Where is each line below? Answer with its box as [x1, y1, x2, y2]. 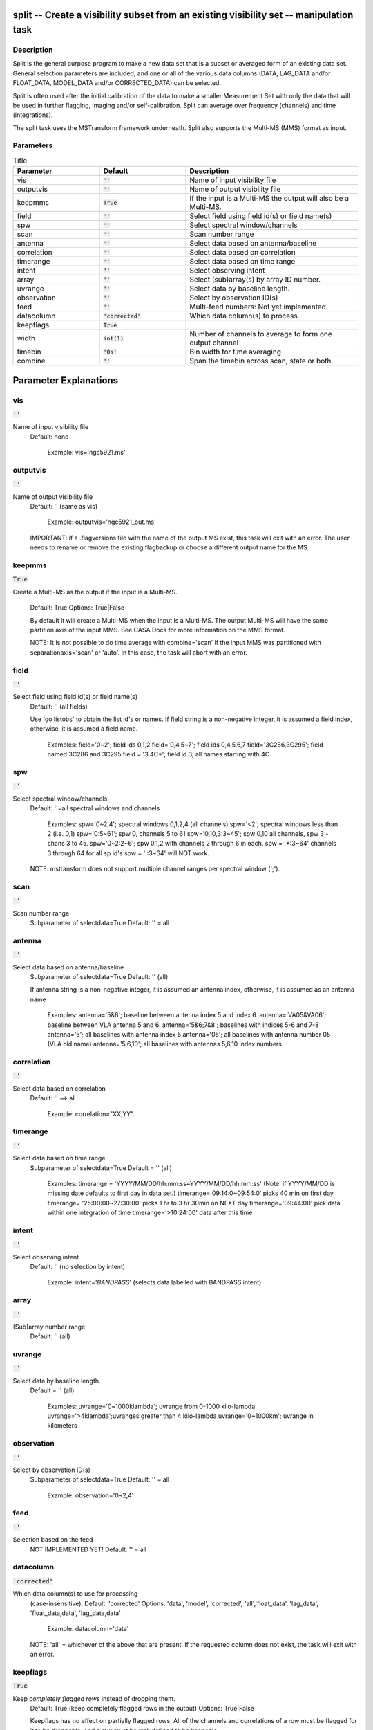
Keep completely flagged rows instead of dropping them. [12, 1694, 175, 1702]
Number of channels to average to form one [189, 329, 333, 339]
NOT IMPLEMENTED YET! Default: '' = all [30, 1545, 147, 1554]
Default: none [30, 432, 69, 441]
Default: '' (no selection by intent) [30, 1263, 126, 1271]
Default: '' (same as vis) [30, 502, 98, 511]
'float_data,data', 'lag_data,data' [30, 1609, 121, 1617]
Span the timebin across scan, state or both [189, 356, 332, 366]
